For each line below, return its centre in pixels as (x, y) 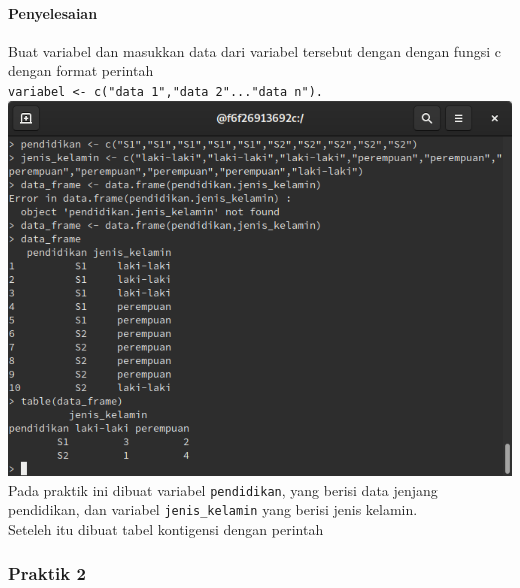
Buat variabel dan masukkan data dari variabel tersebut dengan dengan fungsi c (254, 50)
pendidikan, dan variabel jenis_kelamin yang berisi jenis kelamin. (213, 509)
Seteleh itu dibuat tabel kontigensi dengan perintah (166, 528)
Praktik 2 (47, 573)
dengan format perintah (81, 70)
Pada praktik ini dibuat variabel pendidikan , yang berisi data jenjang (223, 489)
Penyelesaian (53, 12)
